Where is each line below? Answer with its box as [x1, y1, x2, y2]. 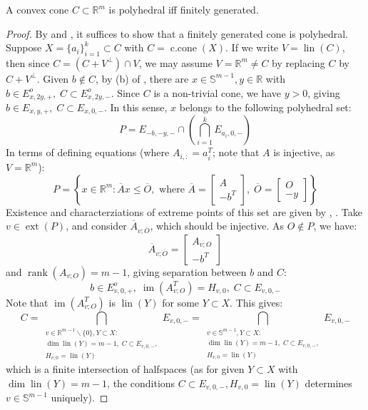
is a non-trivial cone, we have [153, 85, 282, 100]
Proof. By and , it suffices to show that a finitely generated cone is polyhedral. [6, 26, 349, 41]
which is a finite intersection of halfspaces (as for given [6, 362, 245, 376]
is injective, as [273, 145, 335, 160]
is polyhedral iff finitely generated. [108, 2, 259, 16]
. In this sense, [103, 100, 168, 115]
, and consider [66, 218, 127, 233]
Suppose [6, 40, 42, 55]
